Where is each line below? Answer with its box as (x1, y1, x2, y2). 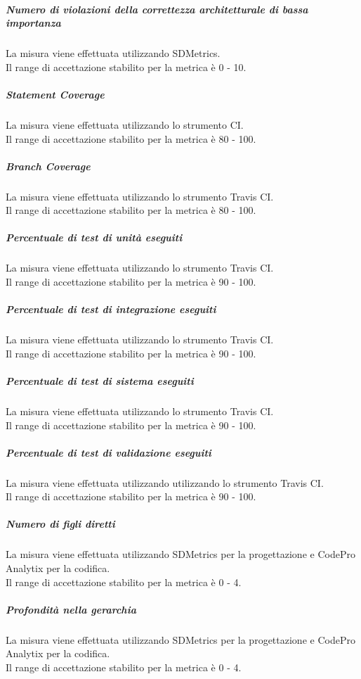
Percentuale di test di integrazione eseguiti (6, 302, 216, 317)
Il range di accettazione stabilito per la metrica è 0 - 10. (6, 59, 247, 74)
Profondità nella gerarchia (6, 602, 136, 616)
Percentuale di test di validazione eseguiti (6, 445, 211, 459)
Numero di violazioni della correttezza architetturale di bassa (6, 1, 308, 16)
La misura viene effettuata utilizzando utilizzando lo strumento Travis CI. (6, 475, 324, 490)
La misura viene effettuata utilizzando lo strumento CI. (6, 117, 244, 132)
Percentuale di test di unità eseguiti (6, 230, 183, 245)
